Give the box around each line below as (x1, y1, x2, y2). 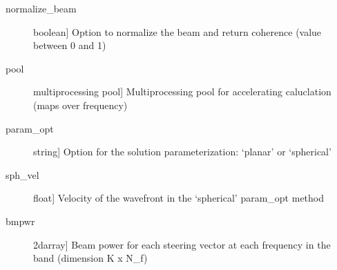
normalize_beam (6, 1, 77, 15)
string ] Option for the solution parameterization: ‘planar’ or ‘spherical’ (33, 144, 331, 159)
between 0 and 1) (33, 38, 106, 52)
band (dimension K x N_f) (33, 251, 148, 265)
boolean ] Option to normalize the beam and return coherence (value (33, 24, 322, 39)
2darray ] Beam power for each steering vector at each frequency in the (33, 237, 331, 251)
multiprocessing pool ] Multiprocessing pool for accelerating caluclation (33, 84, 331, 99)
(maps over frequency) (33, 97, 128, 112)
